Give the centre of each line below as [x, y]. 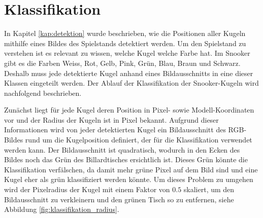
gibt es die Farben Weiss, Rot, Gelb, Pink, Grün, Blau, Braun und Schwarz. [122, 63]
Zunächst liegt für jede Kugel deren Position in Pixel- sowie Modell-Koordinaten [129, 110]
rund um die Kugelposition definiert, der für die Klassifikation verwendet [139, 140]
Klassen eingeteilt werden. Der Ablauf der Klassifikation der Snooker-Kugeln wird [131, 83]
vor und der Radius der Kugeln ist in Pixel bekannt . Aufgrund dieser [111, 119]
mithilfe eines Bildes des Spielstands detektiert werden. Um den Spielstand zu [125, 43]
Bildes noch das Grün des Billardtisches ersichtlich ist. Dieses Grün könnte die [126, 159]
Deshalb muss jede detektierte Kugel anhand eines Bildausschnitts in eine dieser [129, 73]
